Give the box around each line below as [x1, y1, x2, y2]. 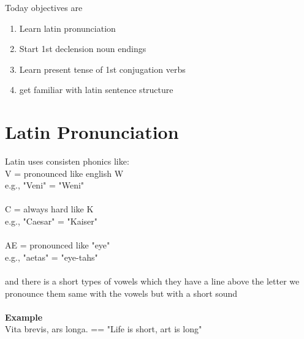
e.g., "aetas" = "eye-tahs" [5, 250, 98, 263]
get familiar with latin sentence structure [19, 83, 173, 96]
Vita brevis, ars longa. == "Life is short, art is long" [5, 322, 202, 335]
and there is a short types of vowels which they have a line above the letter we [5, 275, 300, 288]
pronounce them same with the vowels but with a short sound [5, 286, 238, 299]
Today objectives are [5, 1, 83, 13]
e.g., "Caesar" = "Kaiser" [5, 215, 98, 228]
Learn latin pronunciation [19, 21, 116, 34]
